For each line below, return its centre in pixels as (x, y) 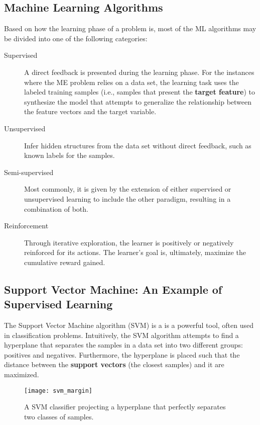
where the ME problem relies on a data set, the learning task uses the (132, 82)
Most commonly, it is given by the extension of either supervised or (128, 189)
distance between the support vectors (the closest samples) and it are (114, 364)
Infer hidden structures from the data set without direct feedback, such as (138, 145)
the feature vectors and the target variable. (90, 111)
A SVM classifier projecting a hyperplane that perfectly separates (125, 407)
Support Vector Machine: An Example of (113, 289)
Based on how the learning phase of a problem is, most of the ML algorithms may (130, 28)
